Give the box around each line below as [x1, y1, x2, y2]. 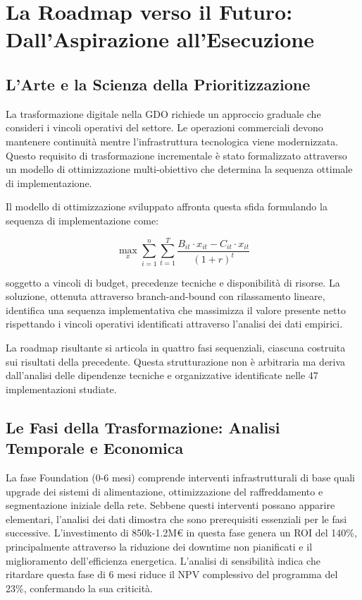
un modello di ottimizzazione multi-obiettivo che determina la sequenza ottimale [6, 162, 353, 176]
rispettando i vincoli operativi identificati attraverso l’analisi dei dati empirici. [6, 316, 343, 331]
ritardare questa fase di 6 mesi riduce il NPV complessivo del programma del [6, 567, 338, 582]
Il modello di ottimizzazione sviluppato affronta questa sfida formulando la [6, 199, 327, 214]
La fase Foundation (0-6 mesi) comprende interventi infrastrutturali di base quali [6, 469, 355, 484]
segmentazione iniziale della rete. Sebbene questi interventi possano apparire [6, 498, 335, 512]
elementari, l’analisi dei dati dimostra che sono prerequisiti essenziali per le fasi [6, 511, 347, 526]
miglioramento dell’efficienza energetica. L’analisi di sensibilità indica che [6, 553, 320, 568]
